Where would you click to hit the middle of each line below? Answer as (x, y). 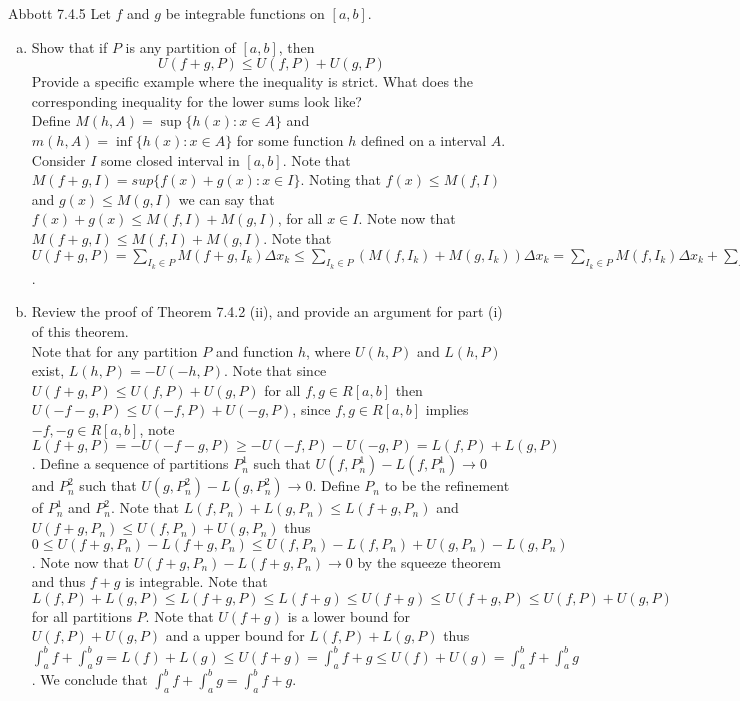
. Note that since (275, 370)
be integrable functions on (245, 13)
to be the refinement (447, 485)
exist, (48, 370)
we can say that (226, 198)
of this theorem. (80, 330)
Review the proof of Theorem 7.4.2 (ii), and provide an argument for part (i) (267, 311)
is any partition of (180, 46)
